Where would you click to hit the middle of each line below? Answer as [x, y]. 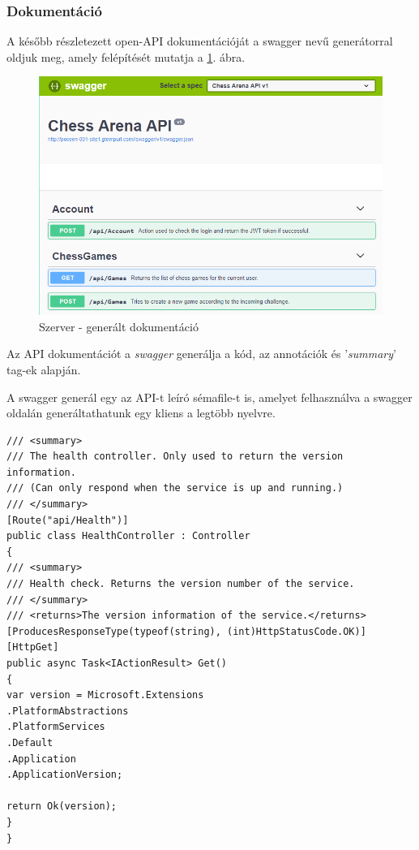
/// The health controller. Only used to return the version [175, 457]
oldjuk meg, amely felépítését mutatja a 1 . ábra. [126, 56]
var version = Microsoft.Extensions [105, 695]
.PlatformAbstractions [68, 711]
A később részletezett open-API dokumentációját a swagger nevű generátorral [200, 41]
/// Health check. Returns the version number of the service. [181, 584]
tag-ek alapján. [44, 369]
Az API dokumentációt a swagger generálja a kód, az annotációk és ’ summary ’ [201, 354]
